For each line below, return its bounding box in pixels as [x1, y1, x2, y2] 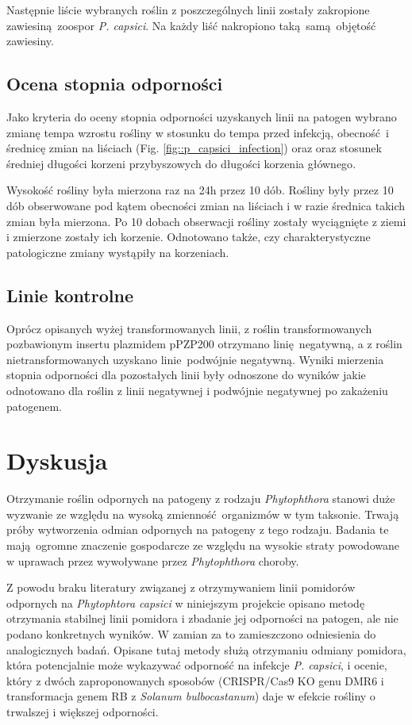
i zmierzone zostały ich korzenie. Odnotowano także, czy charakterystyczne [6, 228, 371, 245]
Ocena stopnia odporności [6, 71, 223, 96]
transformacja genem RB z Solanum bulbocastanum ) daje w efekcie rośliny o [6, 688, 375, 704]
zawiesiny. [6, 33, 54, 49]
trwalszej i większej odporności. [6, 703, 159, 719]
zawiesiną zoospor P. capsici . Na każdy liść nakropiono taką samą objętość [6, 17, 376, 33]
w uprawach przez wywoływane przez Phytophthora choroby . [6, 552, 299, 569]
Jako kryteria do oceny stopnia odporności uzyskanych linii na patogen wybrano [6, 108, 397, 125]
